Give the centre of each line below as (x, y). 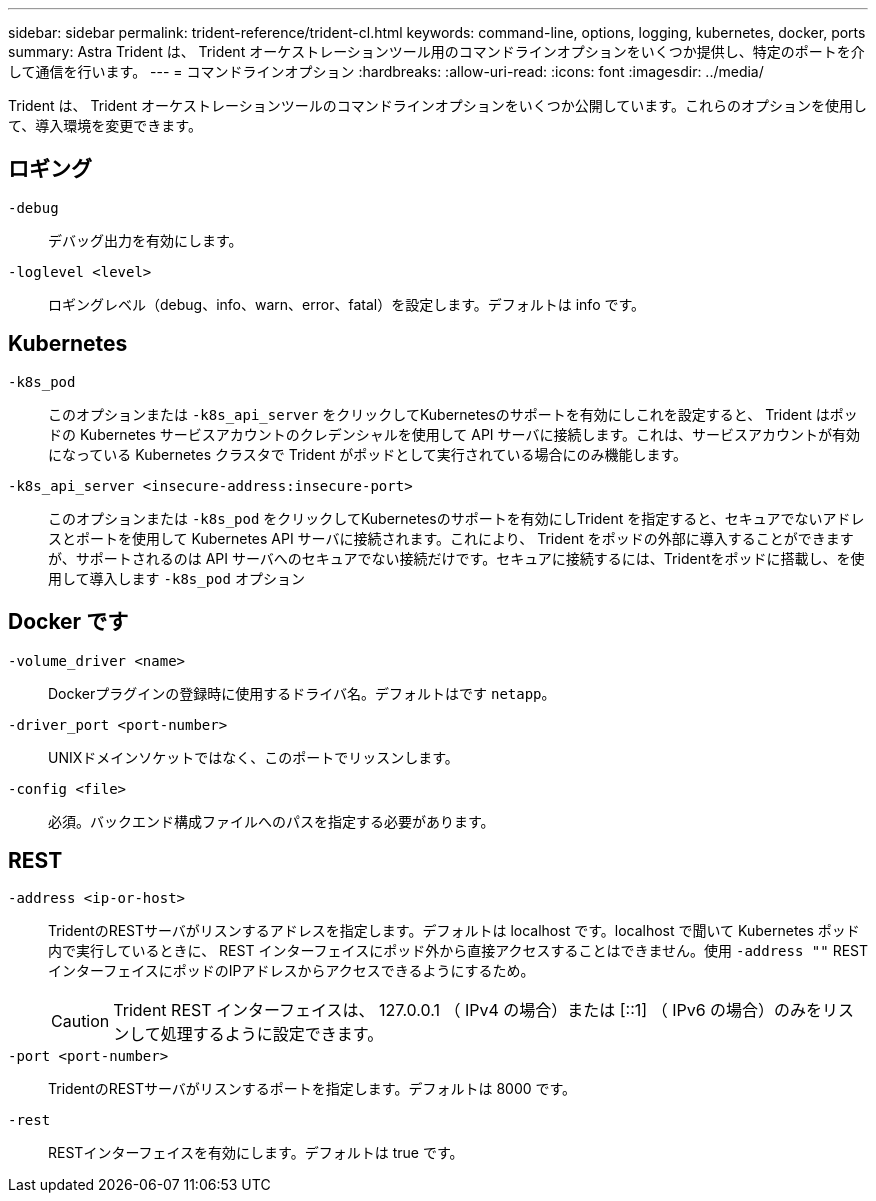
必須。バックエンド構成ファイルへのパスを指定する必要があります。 (271, 821)
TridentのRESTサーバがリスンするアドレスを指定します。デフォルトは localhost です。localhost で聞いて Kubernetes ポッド (454, 931)
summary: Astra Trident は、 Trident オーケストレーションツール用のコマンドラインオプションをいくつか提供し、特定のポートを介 (436, 51)
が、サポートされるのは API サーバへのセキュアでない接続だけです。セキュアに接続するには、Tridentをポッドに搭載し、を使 (456, 558)
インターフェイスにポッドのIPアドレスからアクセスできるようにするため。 (291, 971)
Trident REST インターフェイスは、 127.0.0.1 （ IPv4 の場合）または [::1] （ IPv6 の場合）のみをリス (484, 1010)
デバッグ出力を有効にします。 (145, 240)
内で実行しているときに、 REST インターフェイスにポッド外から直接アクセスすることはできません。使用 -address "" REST (458, 951)
